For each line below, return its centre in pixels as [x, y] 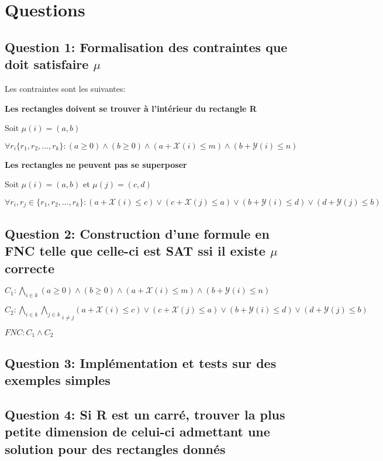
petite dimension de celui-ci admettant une [137, 431]
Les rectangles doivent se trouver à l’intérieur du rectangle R [131, 108]
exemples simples [58, 380]
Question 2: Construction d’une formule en [137, 233]
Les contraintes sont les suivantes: [65, 88]
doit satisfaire [47, 64]
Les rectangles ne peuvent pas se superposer [96, 164]
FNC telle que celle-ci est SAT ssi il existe [135, 251]
